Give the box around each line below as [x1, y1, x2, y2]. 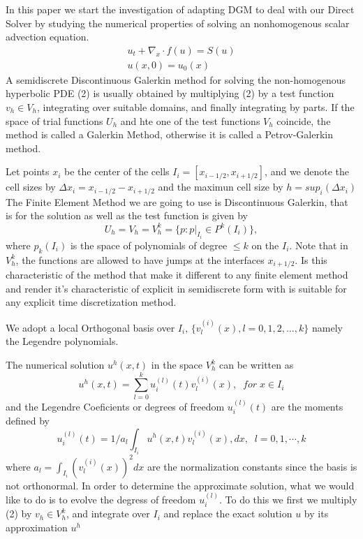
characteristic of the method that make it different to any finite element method [6, 267, 348, 282]
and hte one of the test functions [120, 113, 260, 128]
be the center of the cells [64, 164, 170, 179]
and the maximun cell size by [158, 179, 283, 194]
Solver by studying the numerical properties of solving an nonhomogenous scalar [6, 15, 350, 30]
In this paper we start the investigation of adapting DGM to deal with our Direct [6, 2, 355, 16]
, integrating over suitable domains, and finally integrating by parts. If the [36, 100, 355, 115]
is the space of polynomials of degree [70, 237, 228, 252]
